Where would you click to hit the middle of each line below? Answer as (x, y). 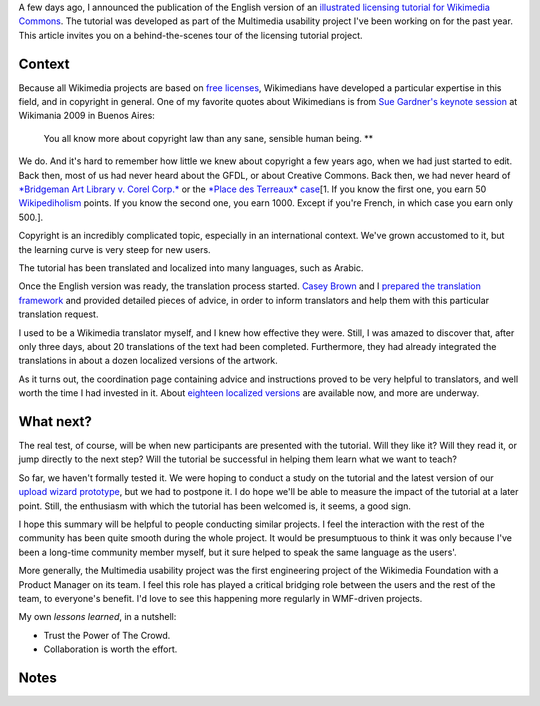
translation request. (58, 314)
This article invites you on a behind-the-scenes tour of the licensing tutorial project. (190, 35)
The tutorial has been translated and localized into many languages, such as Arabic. (191, 267)
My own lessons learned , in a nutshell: (97, 617)
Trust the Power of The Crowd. (107, 635)
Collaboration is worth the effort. (110, 649)
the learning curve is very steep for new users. (114, 249)
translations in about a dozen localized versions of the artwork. (148, 361)
